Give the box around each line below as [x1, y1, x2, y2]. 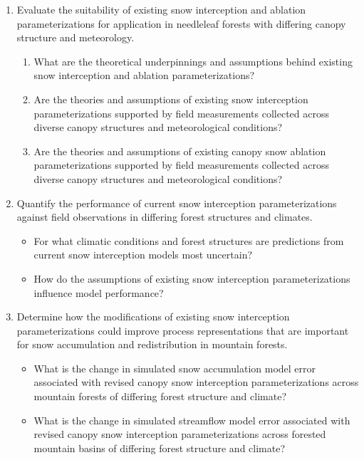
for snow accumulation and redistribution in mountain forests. [16, 337, 288, 352]
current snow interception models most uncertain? [33, 247, 253, 262]
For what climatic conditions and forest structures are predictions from [33, 233, 344, 248]
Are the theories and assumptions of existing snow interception [33, 91, 308, 106]
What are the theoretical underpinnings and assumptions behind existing [33, 53, 353, 68]
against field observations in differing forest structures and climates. [16, 209, 313, 224]
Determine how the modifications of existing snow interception [16, 309, 290, 324]
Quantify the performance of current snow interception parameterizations [16, 195, 337, 210]
